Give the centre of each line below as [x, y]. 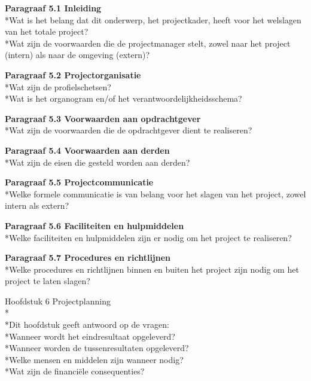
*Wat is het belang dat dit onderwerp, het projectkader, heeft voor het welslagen [153, 19]
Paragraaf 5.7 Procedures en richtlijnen [88, 257]
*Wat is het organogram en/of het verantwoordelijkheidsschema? [124, 98]
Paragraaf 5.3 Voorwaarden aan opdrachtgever [103, 118]
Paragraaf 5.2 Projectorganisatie [73, 74]
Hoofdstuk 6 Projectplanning [58, 301]
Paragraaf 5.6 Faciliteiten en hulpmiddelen [94, 225]
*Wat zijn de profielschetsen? [58, 86]
